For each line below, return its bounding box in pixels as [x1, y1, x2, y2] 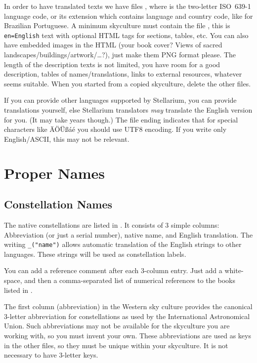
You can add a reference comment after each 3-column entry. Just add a [4, 265, 222, 276]
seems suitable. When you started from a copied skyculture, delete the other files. [4, 78, 251, 88]
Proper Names [4, 162, 105, 183]
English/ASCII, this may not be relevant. [4, 133, 129, 144]
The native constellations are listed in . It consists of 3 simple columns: [4, 219, 219, 230]
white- [224, 265, 244, 276]
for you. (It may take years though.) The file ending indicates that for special [4, 114, 238, 124]
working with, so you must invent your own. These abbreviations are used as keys [4, 330, 251, 340]
